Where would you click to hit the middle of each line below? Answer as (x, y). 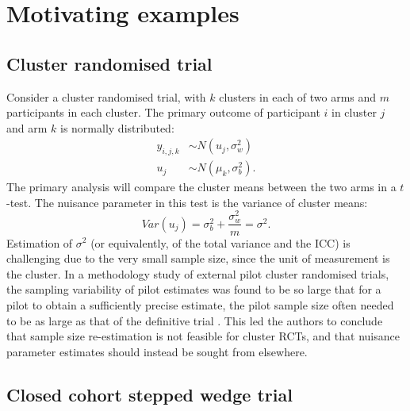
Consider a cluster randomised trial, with (106, 96)
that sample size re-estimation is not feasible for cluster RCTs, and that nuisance (203, 336)
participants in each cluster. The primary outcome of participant (163, 112)
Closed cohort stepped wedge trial (149, 394)
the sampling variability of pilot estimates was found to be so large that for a (194, 289)
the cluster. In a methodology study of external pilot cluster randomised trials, (198, 273)
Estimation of (40, 242)
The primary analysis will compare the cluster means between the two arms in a (201, 187)
